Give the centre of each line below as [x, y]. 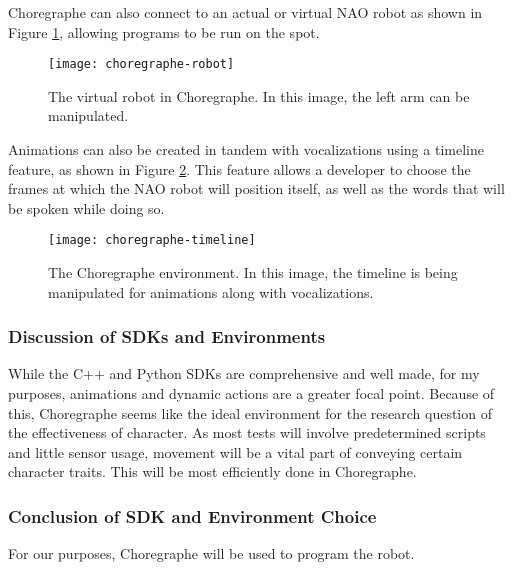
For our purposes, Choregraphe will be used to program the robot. [211, 553]
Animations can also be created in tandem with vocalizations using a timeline [246, 149]
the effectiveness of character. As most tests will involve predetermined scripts [247, 432]
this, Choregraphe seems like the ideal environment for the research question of [250, 412]
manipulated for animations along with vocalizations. [211, 291]
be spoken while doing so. [86, 207]
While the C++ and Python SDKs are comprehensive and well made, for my [244, 373]
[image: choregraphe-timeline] [152, 240]
